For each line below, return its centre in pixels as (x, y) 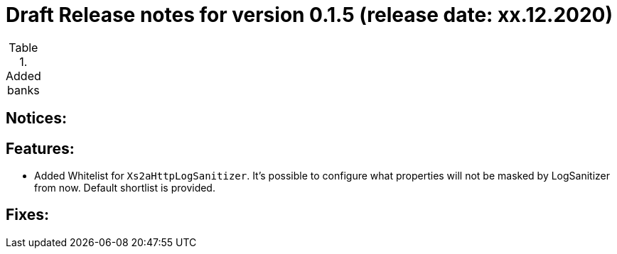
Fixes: (28, 215)
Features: (40, 148)
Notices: (36, 118)
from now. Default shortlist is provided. (125, 188)
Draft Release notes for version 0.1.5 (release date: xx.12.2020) (310, 15)
